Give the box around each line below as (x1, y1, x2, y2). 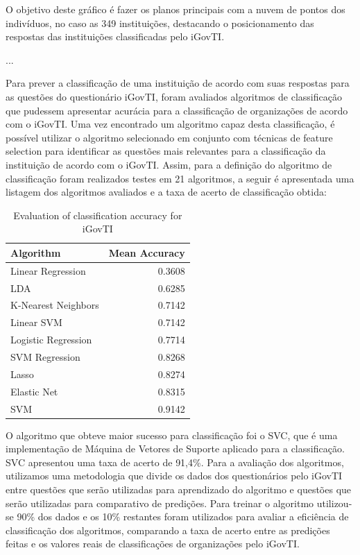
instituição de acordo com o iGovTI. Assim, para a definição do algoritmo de (6, 157, 332, 171)
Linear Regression (10, 263, 86, 277)
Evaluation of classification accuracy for (13, 207, 182, 222)
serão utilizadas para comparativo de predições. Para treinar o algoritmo (6, 495, 314, 510)
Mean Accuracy (108, 245, 185, 259)
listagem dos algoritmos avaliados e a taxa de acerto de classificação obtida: (6, 185, 327, 199)
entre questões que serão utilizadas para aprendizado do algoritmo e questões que (6, 481, 352, 496)
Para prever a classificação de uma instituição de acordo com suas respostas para (6, 76, 350, 90)
